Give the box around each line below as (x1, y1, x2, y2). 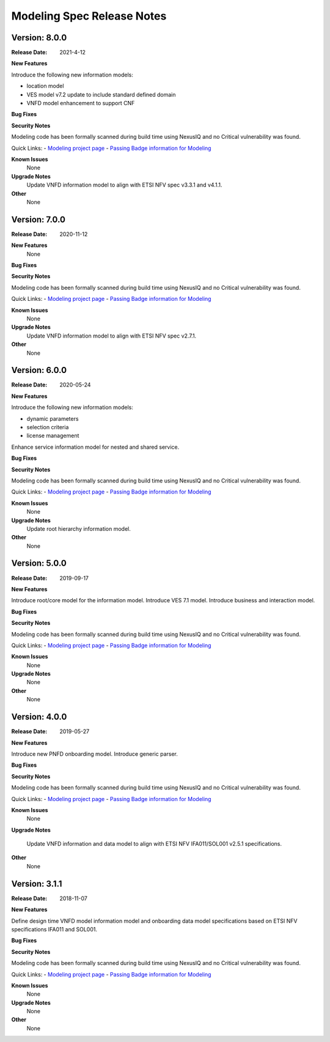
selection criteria (26, 423, 69, 430)
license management (26, 432, 79, 440)
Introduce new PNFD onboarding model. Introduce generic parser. (11, 750, 178, 758)
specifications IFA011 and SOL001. (11, 925, 98, 933)
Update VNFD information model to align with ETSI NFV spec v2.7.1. (26, 332, 197, 339)
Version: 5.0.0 (11, 558, 67, 569)
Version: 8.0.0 (11, 32, 67, 43)
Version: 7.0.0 (11, 214, 65, 224)
